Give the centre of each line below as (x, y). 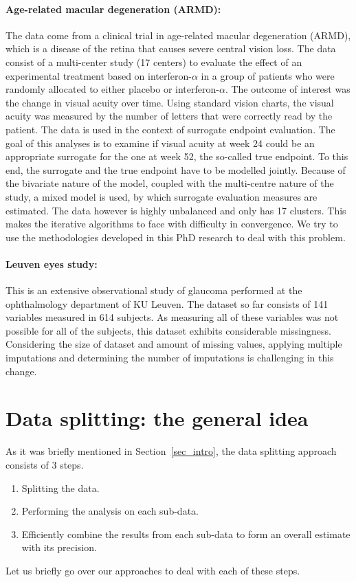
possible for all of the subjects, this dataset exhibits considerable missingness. (168, 330)
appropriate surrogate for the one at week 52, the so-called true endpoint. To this (177, 156)
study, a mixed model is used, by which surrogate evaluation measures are (162, 196)
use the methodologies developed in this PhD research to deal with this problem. (176, 237)
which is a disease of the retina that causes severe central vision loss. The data (171, 48)
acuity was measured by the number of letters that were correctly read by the (169, 116)
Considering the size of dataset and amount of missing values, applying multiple (174, 344)
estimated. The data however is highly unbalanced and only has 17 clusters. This (176, 210)
